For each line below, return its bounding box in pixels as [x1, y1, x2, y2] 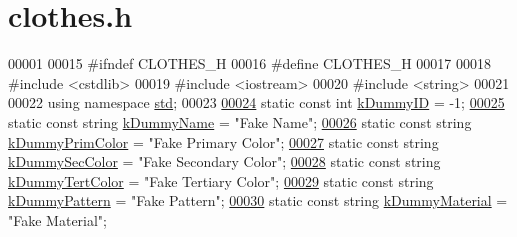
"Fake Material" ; [8, 209, 108, 230]
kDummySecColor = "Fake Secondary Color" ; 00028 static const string [8, 151, 441, 172]
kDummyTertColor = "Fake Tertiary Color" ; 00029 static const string [8, 170, 434, 191]
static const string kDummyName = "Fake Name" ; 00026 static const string [8, 111, 472, 132]
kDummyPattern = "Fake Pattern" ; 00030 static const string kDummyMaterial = [8, 190, 508, 211]
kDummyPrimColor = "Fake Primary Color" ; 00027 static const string [8, 131, 439, 152]
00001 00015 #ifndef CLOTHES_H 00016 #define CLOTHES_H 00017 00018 [8, 53, 492, 74]
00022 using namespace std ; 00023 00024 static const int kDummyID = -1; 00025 [8, 92, 505, 113]
